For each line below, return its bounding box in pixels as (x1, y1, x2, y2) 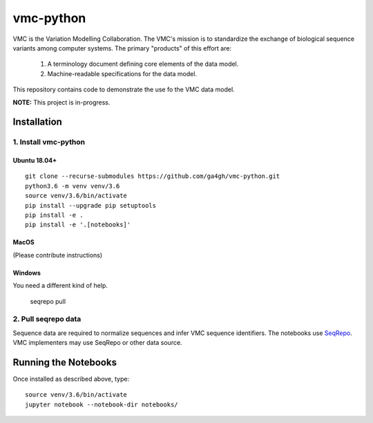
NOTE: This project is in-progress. (12, 98, 111, 107)
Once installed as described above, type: (12, 375, 130, 384)
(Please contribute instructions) (12, 251, 103, 259)
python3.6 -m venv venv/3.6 (25, 182, 120, 190)
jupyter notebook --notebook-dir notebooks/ (25, 400, 179, 408)
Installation (12, 116, 62, 128)
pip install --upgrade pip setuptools (25, 201, 157, 209)
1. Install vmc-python (12, 137, 86, 147)
